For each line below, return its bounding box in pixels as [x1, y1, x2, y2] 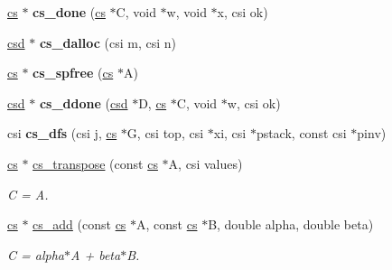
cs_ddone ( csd [39, 93, 128, 112]
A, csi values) [168, 154, 243, 172]
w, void [166, 3, 207, 21]
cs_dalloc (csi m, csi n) [39, 33, 177, 51]
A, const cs [136, 215, 198, 234]
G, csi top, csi [126, 124, 204, 143]
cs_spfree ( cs [33, 63, 114, 82]
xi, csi [213, 124, 247, 143]
